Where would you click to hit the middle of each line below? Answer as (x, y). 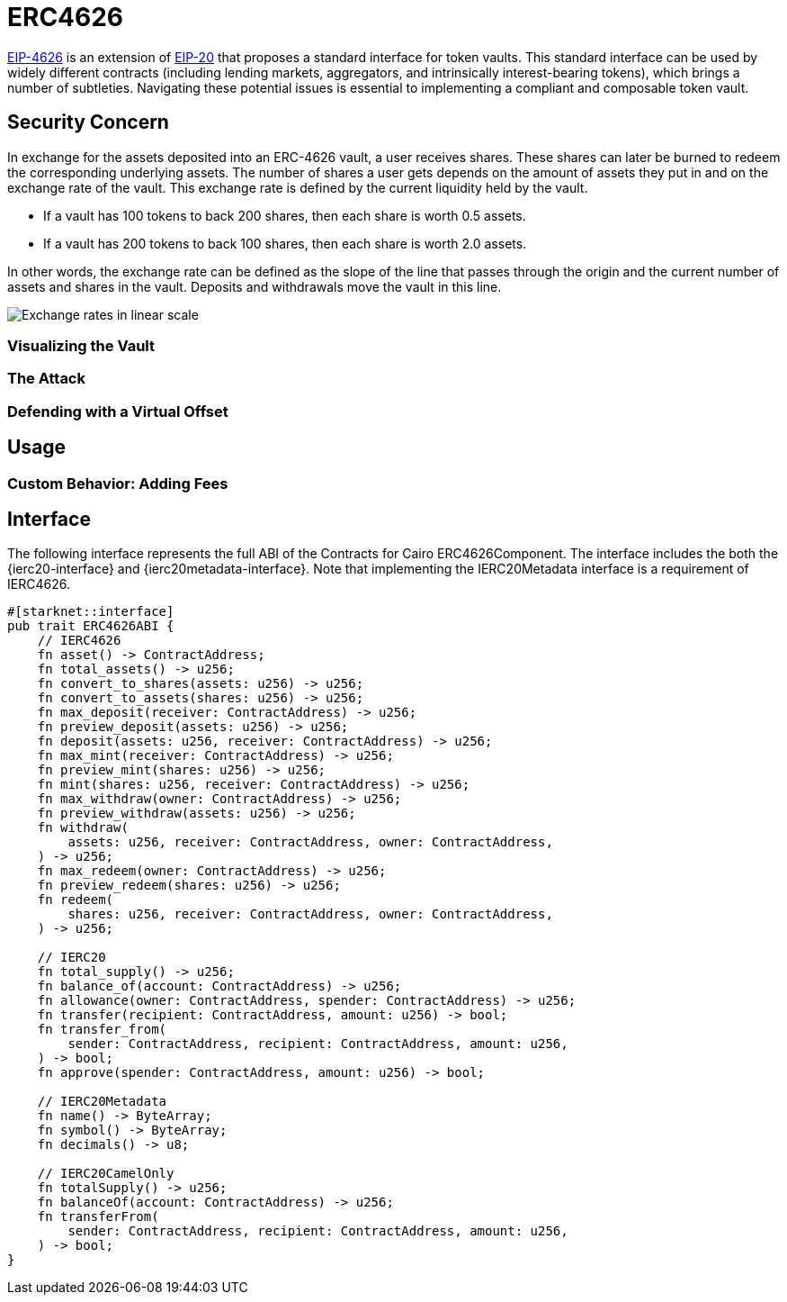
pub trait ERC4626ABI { (91, 626)
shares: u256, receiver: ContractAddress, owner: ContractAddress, (310, 914)
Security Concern (88, 122)
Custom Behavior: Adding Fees (118, 483)
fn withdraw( (83, 828)
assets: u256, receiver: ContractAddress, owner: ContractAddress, (310, 842)
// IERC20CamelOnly (106, 1174)
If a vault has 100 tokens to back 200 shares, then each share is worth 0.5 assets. (285, 215)
